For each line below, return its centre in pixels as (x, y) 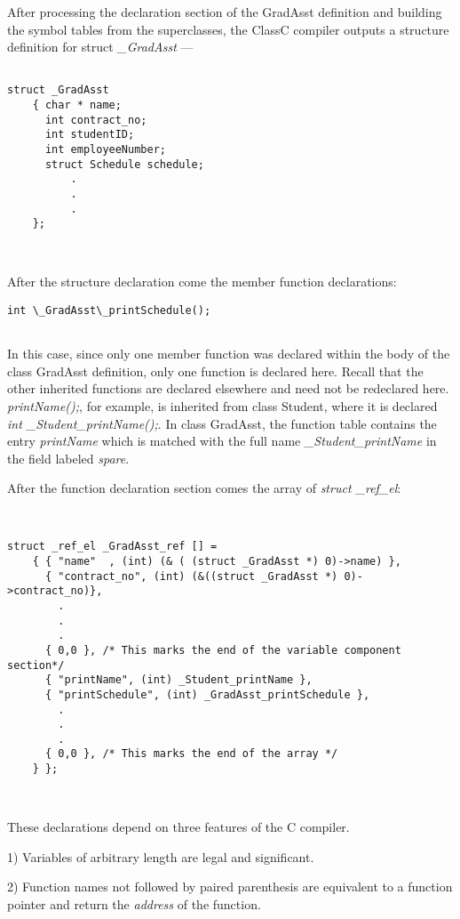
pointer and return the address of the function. (134, 903)
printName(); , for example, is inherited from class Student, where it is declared (222, 406)
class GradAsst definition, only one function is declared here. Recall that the (215, 371)
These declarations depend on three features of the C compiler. (178, 827)
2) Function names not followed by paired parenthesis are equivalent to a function (230, 887)
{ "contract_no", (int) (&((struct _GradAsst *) (191, 576)
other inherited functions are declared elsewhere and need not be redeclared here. (228, 388)
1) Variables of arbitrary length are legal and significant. (161, 856)
